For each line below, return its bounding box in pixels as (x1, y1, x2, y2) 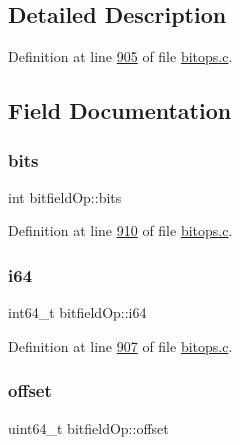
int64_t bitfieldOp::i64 (8, 302, 147, 323)
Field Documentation (8, 95, 232, 126)
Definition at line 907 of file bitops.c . (8, 335, 233, 356)
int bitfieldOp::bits (8, 186, 122, 207)
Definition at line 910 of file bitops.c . (8, 220, 233, 241)
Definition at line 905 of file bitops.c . (8, 46, 233, 67)
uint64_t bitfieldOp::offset (8, 417, 169, 438)
